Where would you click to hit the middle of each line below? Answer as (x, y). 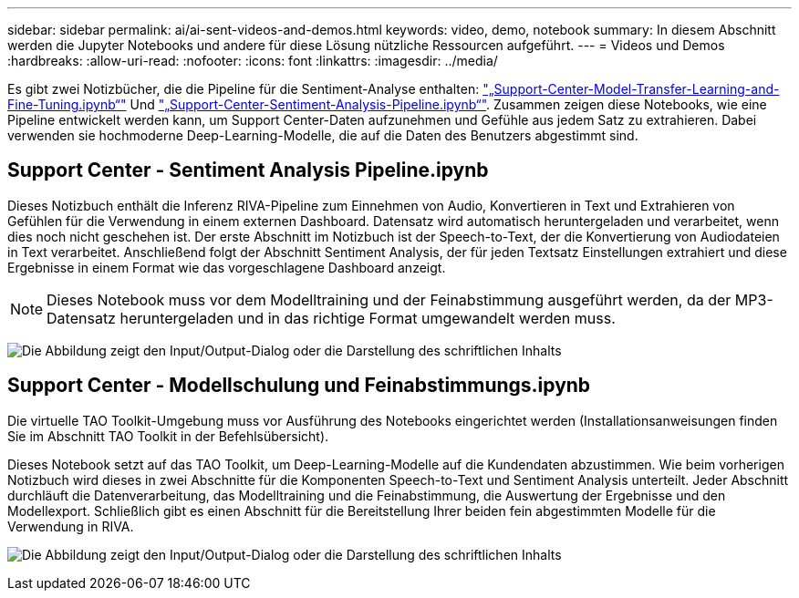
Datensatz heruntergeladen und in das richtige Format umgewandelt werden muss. (331, 318)
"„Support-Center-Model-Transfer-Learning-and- (631, 89)
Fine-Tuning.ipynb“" (67, 104)
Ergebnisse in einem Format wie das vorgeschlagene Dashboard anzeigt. (227, 267)
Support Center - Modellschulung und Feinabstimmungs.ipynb (299, 386)
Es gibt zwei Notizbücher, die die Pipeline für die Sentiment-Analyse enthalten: (244, 89)
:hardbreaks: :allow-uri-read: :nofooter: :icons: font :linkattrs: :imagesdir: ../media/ (253, 61)
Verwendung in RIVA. (71, 526)
